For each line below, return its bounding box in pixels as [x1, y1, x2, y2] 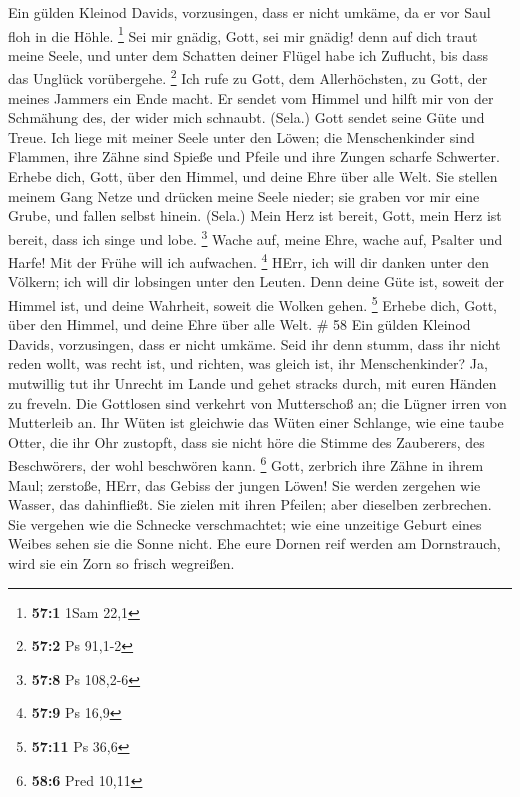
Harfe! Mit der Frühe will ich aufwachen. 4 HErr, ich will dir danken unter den [8, 249, 490, 272]
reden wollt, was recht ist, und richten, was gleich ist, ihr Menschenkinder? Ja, [8, 353, 488, 374]
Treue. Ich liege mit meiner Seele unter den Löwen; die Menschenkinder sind [8, 126, 475, 147]
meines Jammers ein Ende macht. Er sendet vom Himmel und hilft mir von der [8, 87, 494, 108]
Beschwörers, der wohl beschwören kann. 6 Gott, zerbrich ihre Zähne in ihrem [8, 452, 484, 475]
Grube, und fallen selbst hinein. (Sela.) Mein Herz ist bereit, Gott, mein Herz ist [8, 205, 502, 226]
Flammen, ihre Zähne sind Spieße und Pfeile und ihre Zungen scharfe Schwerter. [8, 146, 500, 167]
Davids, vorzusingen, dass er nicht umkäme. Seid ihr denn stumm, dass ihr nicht [8, 333, 501, 354]
